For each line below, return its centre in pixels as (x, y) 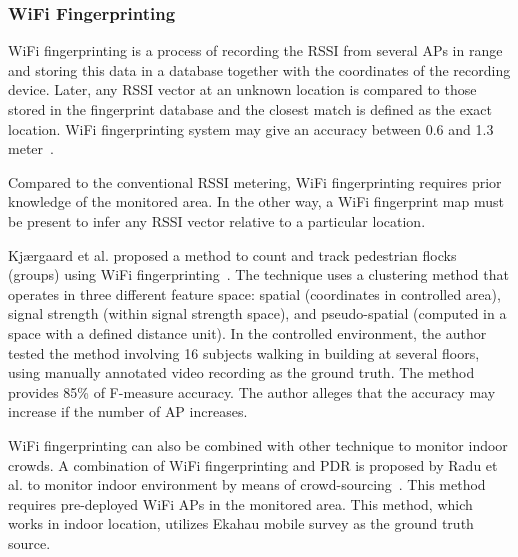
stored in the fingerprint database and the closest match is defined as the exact (250, 109)
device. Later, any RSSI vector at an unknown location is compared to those (242, 89)
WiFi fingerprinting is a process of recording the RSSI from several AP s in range (255, 50)
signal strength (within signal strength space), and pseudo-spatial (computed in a (257, 313)
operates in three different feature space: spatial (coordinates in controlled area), (254, 293)
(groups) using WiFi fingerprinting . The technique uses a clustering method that (258, 274)
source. (29, 542)
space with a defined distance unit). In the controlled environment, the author (247, 332)
